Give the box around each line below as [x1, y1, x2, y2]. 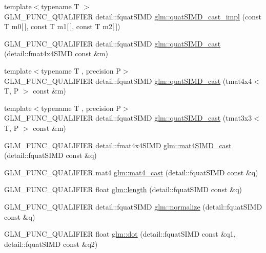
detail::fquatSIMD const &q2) [4, 238, 98, 249]
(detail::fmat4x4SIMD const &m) [4, 48, 108, 59]
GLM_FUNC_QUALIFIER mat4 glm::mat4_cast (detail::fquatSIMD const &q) [4, 167, 258, 177]
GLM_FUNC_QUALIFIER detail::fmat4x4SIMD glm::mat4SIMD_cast [4, 140, 232, 150]
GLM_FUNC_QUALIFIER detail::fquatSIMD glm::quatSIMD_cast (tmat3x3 [4, 112, 252, 123]
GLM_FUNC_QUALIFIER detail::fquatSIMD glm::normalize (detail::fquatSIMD [4, 201, 262, 212]
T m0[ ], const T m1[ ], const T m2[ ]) [4, 21, 120, 32]
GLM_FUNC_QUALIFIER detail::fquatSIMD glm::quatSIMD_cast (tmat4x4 [4, 75, 252, 86]
